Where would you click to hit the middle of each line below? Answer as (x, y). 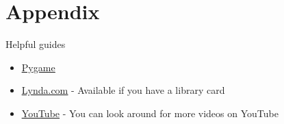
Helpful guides (36, 44)
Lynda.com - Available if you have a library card (123, 90)
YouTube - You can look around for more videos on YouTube (150, 113)
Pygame (38, 67)
